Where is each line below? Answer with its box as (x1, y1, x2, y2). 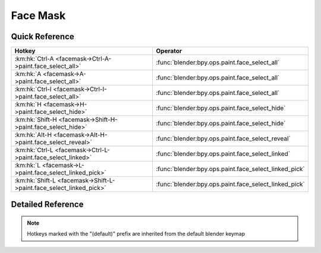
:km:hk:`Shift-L (14, 176, 56, 185)
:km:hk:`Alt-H (14, 131, 52, 139)
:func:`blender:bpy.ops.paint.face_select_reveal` (156, 134, 291, 143)
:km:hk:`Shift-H (14, 116, 57, 124)
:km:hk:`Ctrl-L (14, 146, 53, 154)
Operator (156, 47, 182, 55)
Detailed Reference (11, 200, 84, 210)
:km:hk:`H (14, 100, 42, 109)
